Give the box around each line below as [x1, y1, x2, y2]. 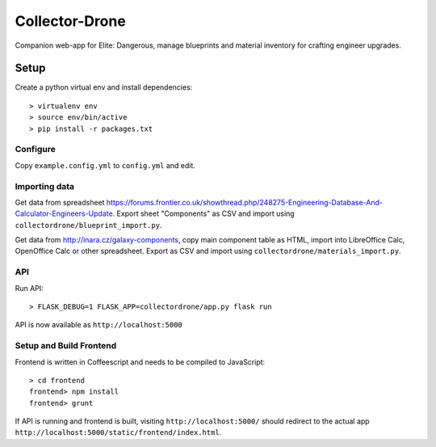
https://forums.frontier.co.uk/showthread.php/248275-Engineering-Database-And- [106, 197, 384, 207]
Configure [15, 144, 56, 155]
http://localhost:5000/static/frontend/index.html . [15, 428, 222, 437]
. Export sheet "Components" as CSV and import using [112, 209, 295, 218]
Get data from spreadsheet [15, 197, 105, 207]
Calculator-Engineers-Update [15, 209, 113, 218]
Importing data [15, 180, 75, 192]
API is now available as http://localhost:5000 [15, 320, 183, 330]
